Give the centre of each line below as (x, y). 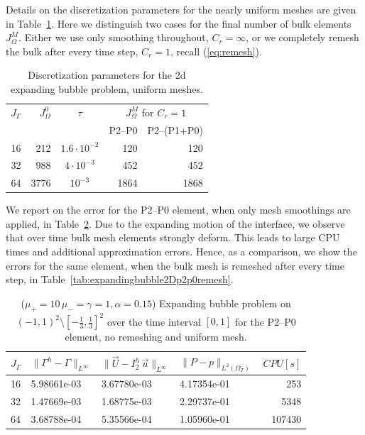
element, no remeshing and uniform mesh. (156, 337)
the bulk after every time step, (72, 51)
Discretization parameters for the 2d (107, 75)
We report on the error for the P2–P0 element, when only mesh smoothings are (178, 210)
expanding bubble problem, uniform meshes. (107, 88)
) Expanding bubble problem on (221, 303)
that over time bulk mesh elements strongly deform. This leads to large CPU (173, 237)
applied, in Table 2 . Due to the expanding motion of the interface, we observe (175, 223)
